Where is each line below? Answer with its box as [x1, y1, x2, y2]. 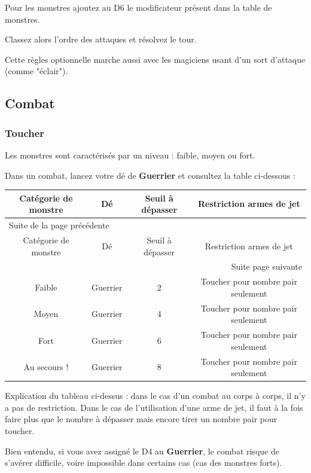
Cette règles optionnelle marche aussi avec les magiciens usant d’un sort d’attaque [5, 53, 306, 65]
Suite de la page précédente [9, 219, 109, 231]
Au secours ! [23, 361, 69, 373]
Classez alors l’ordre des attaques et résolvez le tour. [5, 33, 197, 45]
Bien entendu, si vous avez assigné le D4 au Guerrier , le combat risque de [5, 444, 279, 457]
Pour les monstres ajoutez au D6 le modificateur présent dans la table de [5, 1, 272, 13]
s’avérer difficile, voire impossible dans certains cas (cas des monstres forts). [5, 456, 282, 469]
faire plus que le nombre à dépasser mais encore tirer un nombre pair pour [5, 413, 278, 425]
